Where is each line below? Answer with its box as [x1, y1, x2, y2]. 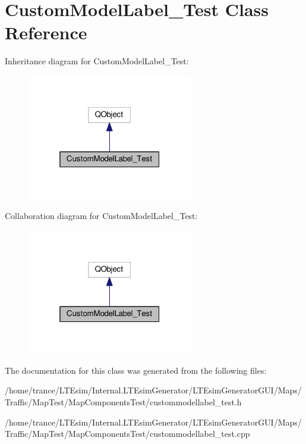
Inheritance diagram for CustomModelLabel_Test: [5, 55, 189, 67]
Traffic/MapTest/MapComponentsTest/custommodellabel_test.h [5, 395, 242, 408]
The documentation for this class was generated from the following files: [5, 364, 267, 376]
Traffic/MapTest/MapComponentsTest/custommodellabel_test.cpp [5, 427, 250, 440]
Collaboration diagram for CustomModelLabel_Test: [5, 210, 198, 222]
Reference [5, 20, 87, 45]
